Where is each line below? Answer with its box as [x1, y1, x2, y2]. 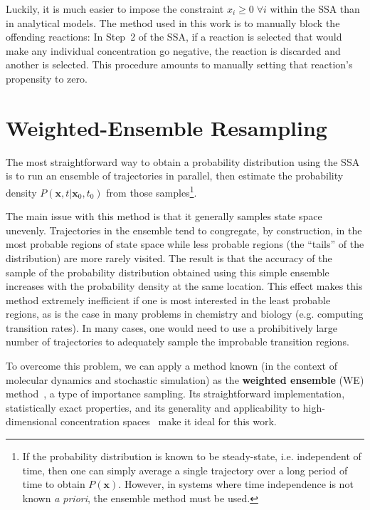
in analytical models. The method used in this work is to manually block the [6, 15, 340, 30]
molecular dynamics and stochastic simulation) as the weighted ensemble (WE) [6, 372, 364, 387]
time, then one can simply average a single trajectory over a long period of [22, 462, 348, 477]
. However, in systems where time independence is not [118, 477, 354, 491]
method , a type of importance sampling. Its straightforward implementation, [6, 386, 345, 401]
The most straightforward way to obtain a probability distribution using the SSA [6, 154, 360, 169]
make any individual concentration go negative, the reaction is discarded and [6, 43, 341, 58]
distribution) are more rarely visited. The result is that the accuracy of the [6, 250, 332, 265]
